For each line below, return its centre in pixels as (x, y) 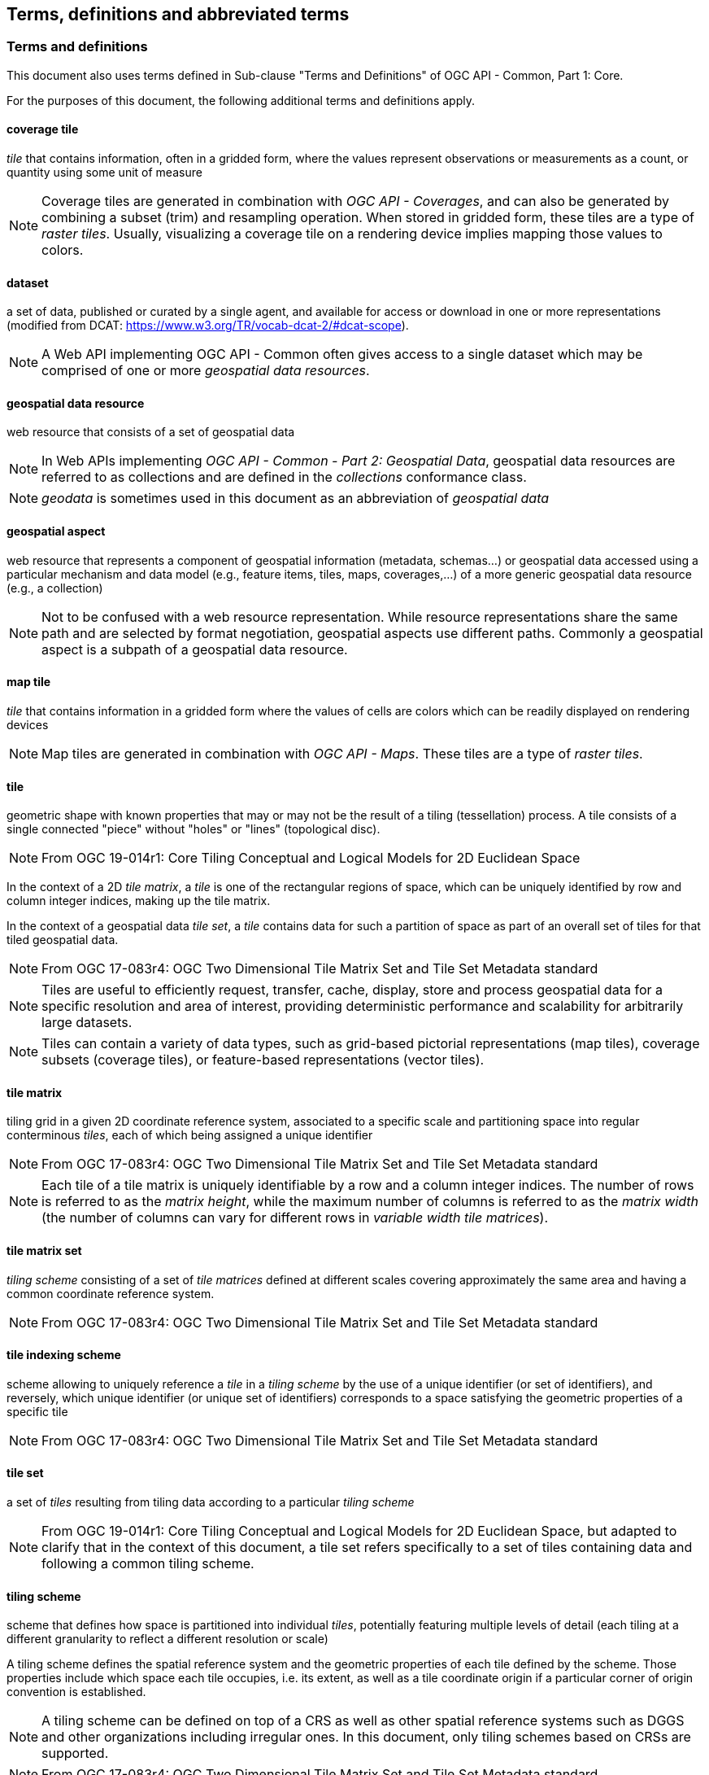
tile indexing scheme (64, 1355)
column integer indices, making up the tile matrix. (139, 901)
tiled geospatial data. (63, 940)
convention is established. (76, 1692)
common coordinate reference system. (111, 1293)
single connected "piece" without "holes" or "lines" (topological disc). (194, 829)
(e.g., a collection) (55, 588)
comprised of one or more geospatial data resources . (206, 371)
